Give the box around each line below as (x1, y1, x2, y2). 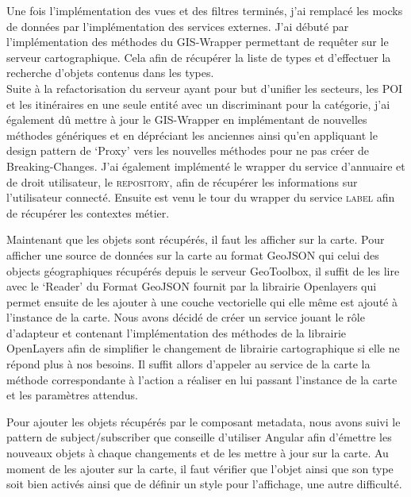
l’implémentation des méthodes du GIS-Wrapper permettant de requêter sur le (6, 33, 389, 50)
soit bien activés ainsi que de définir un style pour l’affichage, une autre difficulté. (6, 476, 402, 492)
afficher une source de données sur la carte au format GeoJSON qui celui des (6, 246, 379, 263)
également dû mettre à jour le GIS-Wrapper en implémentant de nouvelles (6, 111, 367, 128)
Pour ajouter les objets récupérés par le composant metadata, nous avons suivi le (6, 413, 401, 430)
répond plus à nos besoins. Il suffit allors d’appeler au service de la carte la (6, 356, 371, 372)
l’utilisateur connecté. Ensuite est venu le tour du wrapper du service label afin (6, 189, 395, 206)
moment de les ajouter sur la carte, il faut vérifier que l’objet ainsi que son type (6, 460, 394, 476)
